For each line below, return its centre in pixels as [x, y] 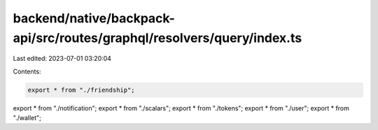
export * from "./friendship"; [82, 90]
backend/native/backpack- [94, 18]
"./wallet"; [27, 118]
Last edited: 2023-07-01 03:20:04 [62, 59]
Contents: [27, 71]
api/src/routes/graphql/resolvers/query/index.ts [157, 38]
